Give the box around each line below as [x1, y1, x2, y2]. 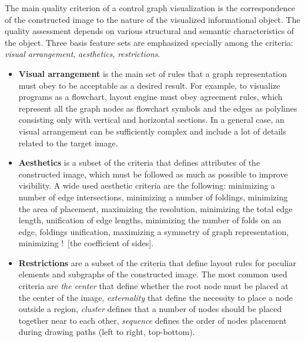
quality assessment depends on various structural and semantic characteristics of [5, 25, 294, 37]
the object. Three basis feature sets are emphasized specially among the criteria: [5, 36, 293, 48]
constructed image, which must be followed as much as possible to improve [18, 167, 288, 180]
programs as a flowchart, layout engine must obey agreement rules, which [18, 90, 283, 103]
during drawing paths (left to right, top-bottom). [18, 326, 195, 338]
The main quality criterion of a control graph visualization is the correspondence [5, 2, 295, 14]
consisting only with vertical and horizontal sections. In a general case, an [18, 113, 284, 126]
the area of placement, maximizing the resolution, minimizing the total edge [18, 202, 293, 214]
